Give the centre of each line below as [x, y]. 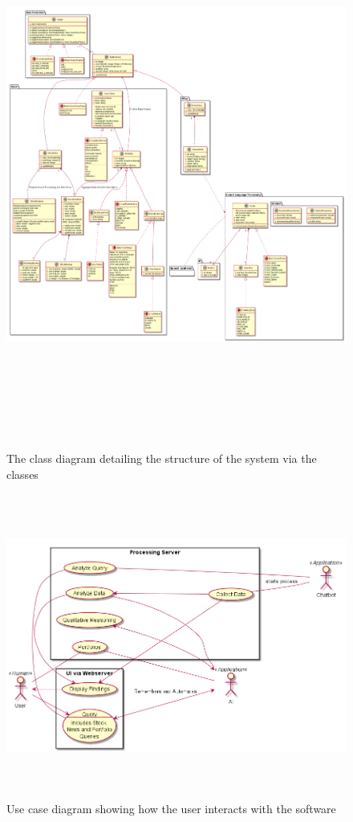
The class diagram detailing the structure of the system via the [162, 458]
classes [22, 474]
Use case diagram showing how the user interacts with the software [171, 808]
